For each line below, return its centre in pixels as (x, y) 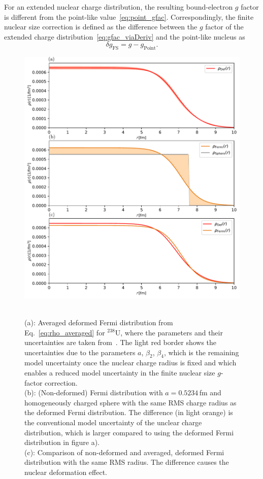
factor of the (224, 27)
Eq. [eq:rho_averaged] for (65, 332)
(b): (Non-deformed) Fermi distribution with (94, 392)
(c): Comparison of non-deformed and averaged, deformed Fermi (124, 452)
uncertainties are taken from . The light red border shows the (121, 342)
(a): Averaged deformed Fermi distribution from (99, 322)
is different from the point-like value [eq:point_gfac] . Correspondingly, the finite (129, 16)
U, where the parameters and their (169, 332)
